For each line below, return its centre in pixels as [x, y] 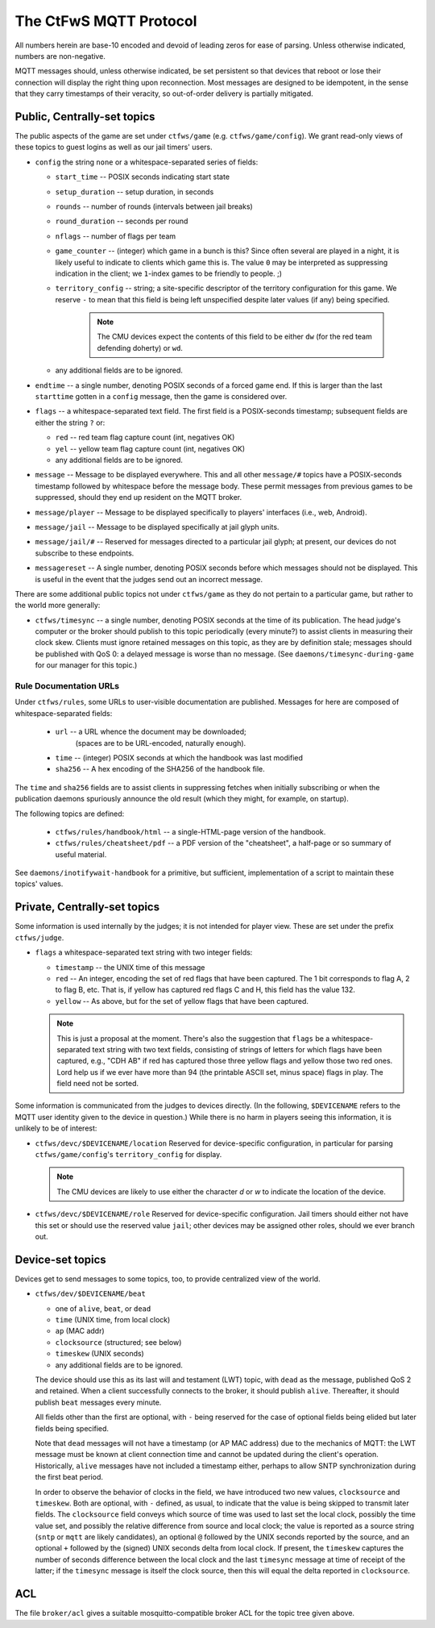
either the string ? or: [70, 423]
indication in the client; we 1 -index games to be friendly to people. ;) [168, 273]
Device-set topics [60, 1259]
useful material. [81, 854]
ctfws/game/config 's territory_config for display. [128, 1155]
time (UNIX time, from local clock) [113, 1320]
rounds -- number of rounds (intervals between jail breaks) [154, 206]
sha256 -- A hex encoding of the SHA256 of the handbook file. [160, 769]
